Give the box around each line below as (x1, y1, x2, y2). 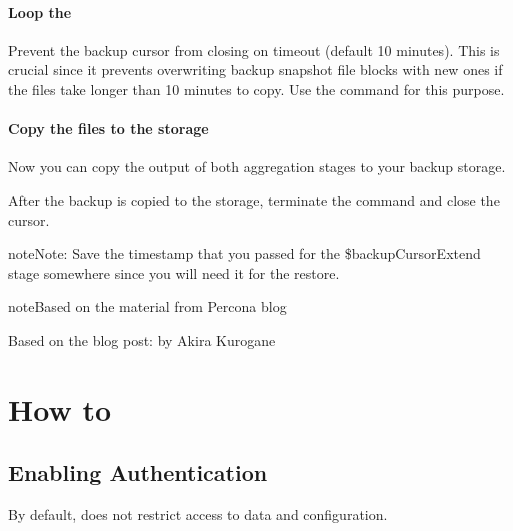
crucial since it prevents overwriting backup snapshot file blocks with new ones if (8, 59, 503, 80)
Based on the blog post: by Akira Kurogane (8, 329, 276, 350)
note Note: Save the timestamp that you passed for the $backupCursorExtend (8, 243, 481, 264)
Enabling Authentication (8, 457, 268, 488)
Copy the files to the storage (8, 118, 209, 139)
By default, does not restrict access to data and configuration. (8, 504, 388, 525)
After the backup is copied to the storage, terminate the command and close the (8, 189, 500, 210)
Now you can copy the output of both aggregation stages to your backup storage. (8, 156, 506, 177)
